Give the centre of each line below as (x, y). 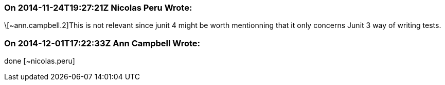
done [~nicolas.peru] (40, 61)
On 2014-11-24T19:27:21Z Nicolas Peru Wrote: (98, 8)
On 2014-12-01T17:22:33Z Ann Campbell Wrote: (102, 43)
